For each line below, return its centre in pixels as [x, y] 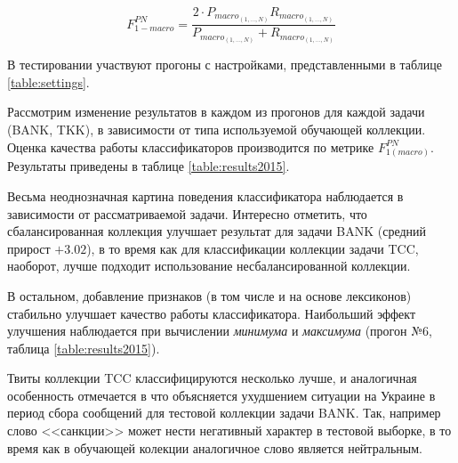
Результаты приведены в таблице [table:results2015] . [149, 166]
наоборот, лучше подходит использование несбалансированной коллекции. [209, 266]
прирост [29, 248]
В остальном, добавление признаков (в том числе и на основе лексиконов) [209, 295]
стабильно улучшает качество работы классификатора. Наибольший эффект [212, 313]
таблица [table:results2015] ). [84, 348]
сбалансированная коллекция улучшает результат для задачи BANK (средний [217, 231]
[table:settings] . [48, 81]
